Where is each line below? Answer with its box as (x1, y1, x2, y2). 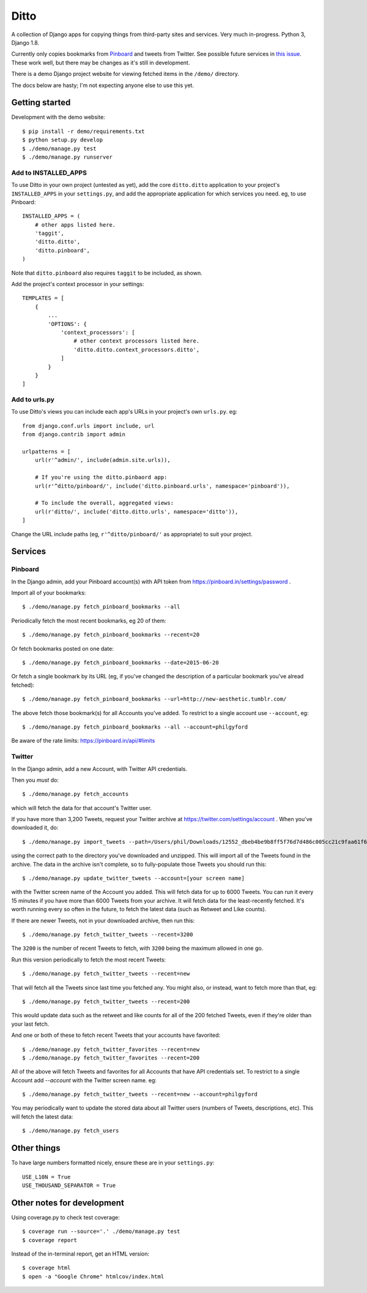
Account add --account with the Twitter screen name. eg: (11, 1076, 157, 1084)
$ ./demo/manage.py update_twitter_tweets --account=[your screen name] (22, 875, 245, 882)
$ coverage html (22, 1264, 71, 1272)
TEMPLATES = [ (22, 295, 64, 301)
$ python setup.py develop (22, 137, 103, 143)
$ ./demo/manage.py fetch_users (22, 1128, 119, 1134)
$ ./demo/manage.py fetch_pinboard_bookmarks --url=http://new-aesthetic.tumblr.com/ (22, 696, 287, 703)
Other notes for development (11, 1197, 125, 1208)
